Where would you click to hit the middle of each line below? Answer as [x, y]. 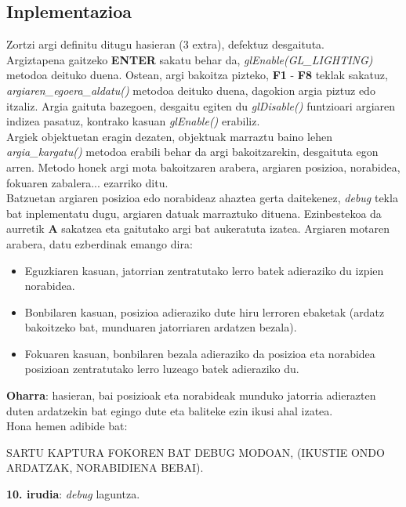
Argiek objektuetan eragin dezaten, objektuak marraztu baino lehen [169, 136]
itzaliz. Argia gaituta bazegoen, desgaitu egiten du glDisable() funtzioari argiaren [201, 105]
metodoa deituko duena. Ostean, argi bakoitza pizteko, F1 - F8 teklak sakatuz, [197, 75]
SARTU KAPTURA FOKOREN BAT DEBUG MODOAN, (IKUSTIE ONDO [196, 452]
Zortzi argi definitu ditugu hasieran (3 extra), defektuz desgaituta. [165, 44]
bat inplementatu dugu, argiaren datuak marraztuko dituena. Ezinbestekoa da [194, 213]
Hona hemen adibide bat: [67, 426]
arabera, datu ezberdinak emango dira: [100, 243]
